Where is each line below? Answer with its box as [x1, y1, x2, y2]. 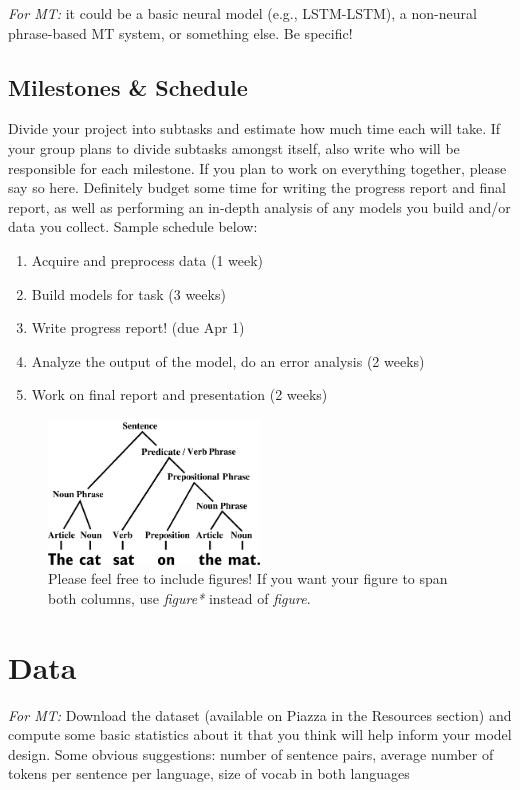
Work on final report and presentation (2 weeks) [31, 384, 328, 405]
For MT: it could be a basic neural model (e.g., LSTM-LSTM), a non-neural [8, 3, 477, 23]
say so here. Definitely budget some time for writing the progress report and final [8, 177, 506, 198]
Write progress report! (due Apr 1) [31, 317, 245, 338]
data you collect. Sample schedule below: [8, 216, 258, 237]
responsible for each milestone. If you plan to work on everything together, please [8, 157, 507, 178]
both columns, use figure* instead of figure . [48, 587, 311, 608]
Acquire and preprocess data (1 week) [31, 249, 264, 270]
